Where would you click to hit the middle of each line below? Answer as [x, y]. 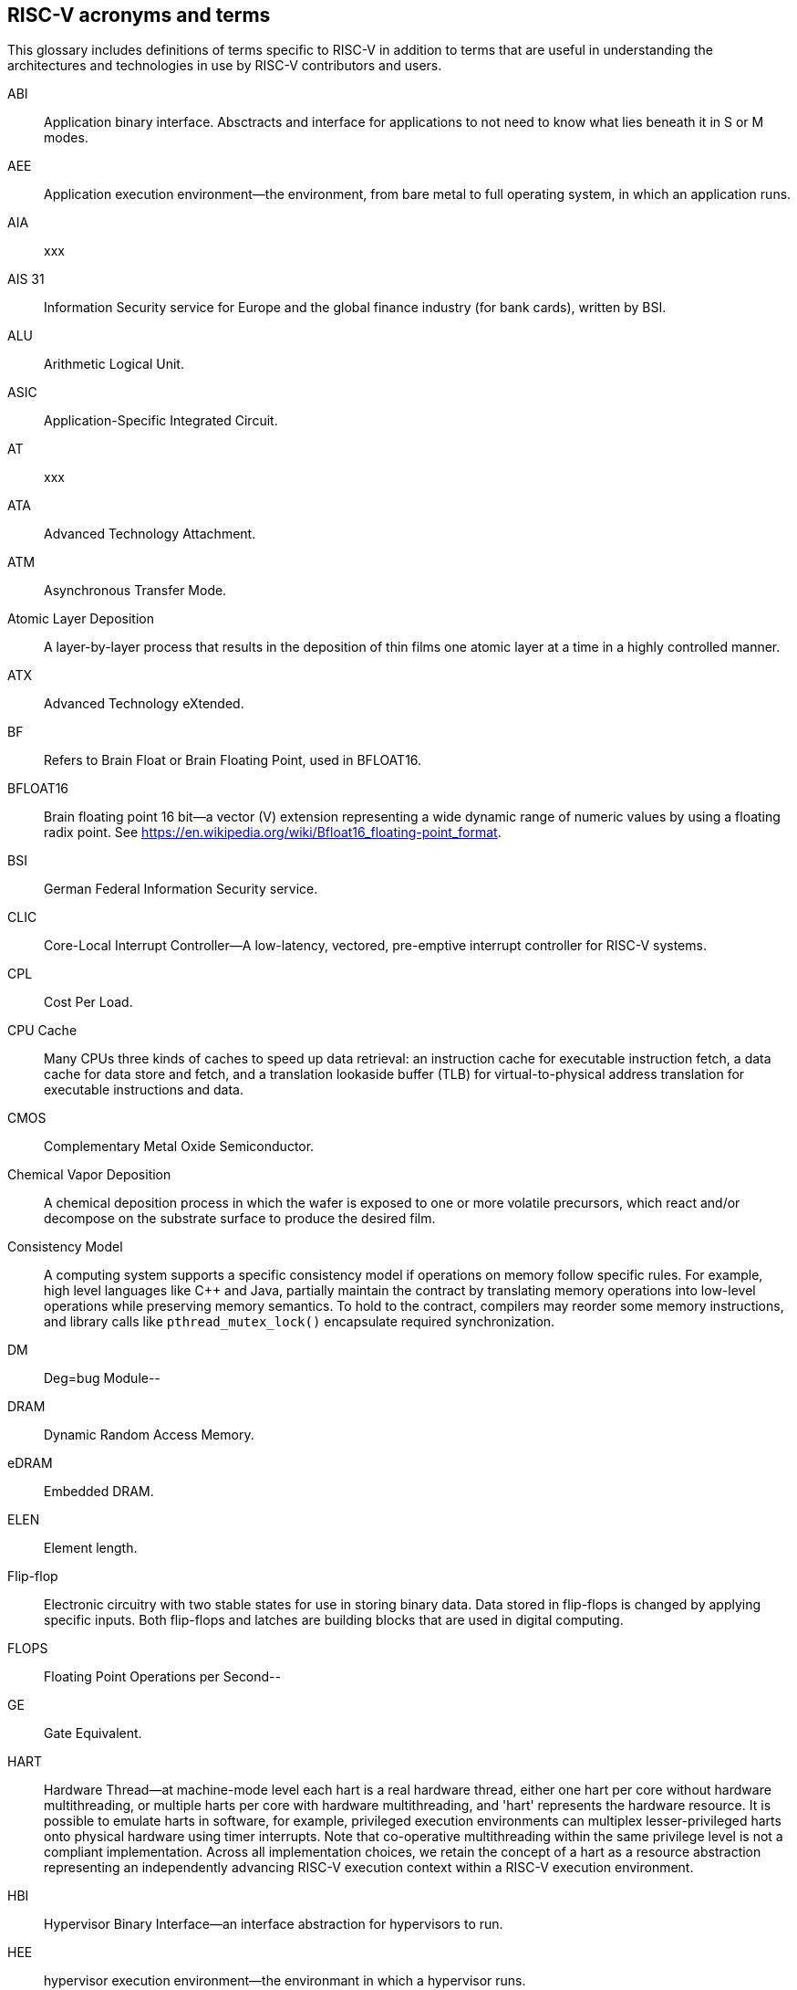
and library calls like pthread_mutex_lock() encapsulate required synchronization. [300, 1322]
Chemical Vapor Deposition [89, 1175]
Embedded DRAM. [99, 1492]
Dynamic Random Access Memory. [149, 1435]
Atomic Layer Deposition [81, 619]
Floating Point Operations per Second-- [162, 1677]
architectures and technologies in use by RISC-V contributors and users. [225, 66]
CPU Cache [42, 1031]
